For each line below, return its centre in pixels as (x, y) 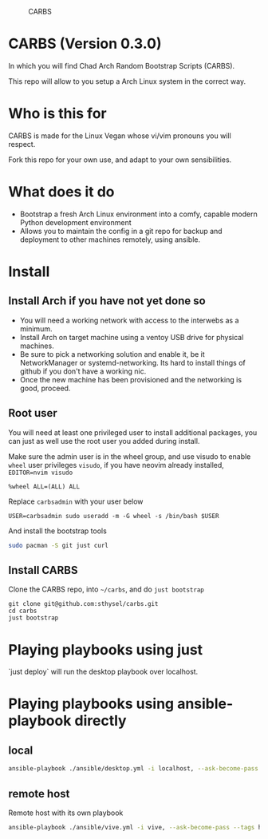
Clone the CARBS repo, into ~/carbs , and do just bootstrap (106, 589)
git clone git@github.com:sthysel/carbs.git (83, 604)
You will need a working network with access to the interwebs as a (129, 320)
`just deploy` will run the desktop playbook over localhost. (103, 672)
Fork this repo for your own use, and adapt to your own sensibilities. (120, 160)
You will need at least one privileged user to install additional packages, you (133, 432)
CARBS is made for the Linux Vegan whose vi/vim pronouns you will (120, 136)
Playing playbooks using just (106, 649)
